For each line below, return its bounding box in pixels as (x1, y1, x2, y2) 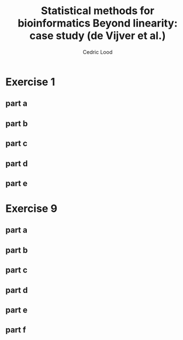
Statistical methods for (41, 4, 154, 18)
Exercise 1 (5, 75, 56, 89)
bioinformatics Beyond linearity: (18, 16, 178, 30)
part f (5, 325, 26, 335)
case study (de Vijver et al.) (29, 29, 166, 42)
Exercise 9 (5, 202, 58, 216)
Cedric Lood (82, 48, 113, 55)
